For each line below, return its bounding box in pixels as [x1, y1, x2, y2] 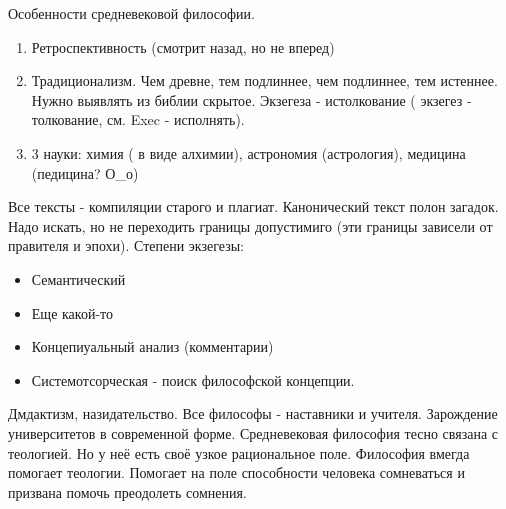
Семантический [31, 268, 126, 289]
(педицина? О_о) [31, 162, 139, 183]
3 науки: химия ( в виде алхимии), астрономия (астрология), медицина [31, 142, 466, 163]
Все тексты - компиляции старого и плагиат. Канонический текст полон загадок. [8, 196, 499, 217]
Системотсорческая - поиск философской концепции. [31, 369, 355, 390]
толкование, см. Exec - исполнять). [31, 109, 245, 130]
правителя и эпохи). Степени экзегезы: [8, 235, 245, 256]
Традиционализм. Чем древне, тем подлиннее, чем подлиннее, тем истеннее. [31, 70, 498, 91]
